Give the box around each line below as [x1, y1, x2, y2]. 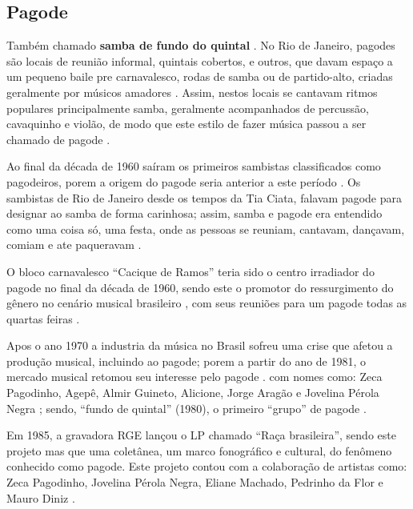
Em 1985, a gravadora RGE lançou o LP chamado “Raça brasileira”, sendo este [6, 427, 396, 443]
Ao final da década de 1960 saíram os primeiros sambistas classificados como [6, 158, 381, 174]
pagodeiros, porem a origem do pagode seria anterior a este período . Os [6, 173, 361, 190]
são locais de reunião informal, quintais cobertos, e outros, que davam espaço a [6, 52, 393, 69]
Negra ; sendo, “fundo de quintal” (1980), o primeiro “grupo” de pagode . [6, 399, 367, 416]
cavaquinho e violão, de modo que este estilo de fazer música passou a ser [6, 115, 367, 132]
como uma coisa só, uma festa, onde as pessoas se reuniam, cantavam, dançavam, [6, 220, 405, 237]
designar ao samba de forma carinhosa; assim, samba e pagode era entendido [6, 205, 383, 222]
